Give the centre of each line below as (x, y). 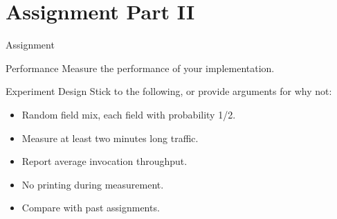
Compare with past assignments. (91, 208)
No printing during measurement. (93, 184)
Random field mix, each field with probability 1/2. (129, 114)
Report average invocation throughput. (104, 161)
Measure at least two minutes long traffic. (110, 138)
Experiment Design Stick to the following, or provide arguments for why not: (169, 91)
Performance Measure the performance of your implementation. (140, 68)
